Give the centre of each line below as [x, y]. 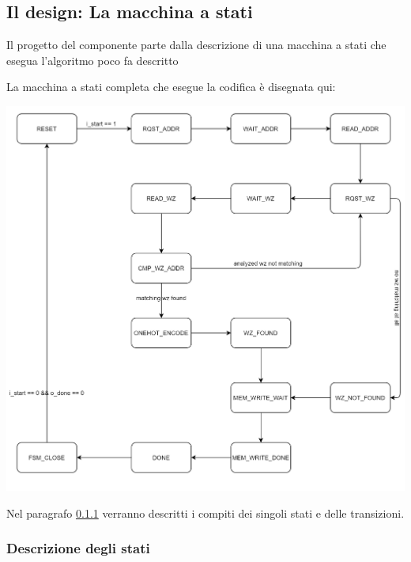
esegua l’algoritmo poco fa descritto [92, 60]
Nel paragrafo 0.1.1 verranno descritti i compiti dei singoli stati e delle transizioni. [205, 513]
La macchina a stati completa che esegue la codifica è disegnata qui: [171, 87]
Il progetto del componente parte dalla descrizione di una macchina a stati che [196, 45]
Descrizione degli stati [78, 548]
